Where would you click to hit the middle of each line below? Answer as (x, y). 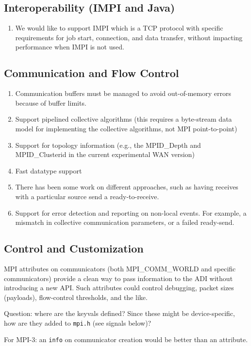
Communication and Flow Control (92, 73)
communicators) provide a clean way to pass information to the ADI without (118, 278)
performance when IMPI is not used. (70, 47)
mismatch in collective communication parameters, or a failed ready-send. (125, 222)
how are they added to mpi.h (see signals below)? (78, 322)
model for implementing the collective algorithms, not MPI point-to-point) (126, 128)
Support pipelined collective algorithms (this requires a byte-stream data (124, 119)
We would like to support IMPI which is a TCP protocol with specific (119, 28)
